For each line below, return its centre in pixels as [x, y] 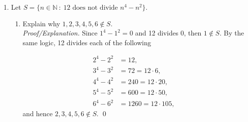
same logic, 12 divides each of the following [87, 42]
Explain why [41, 23]
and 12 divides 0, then [168, 33]
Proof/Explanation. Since [60, 33]
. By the [232, 33]
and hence [38, 113]
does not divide [95, 8]
